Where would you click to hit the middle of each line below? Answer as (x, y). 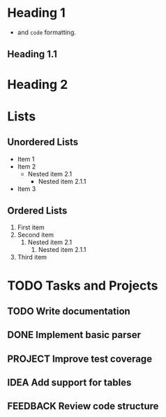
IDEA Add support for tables (69, 383)
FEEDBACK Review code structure (83, 406)
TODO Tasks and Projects (83, 285)
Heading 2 (38, 84)
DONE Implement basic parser (74, 335)
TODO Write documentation (69, 311)
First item (31, 227)
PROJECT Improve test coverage (80, 359)
